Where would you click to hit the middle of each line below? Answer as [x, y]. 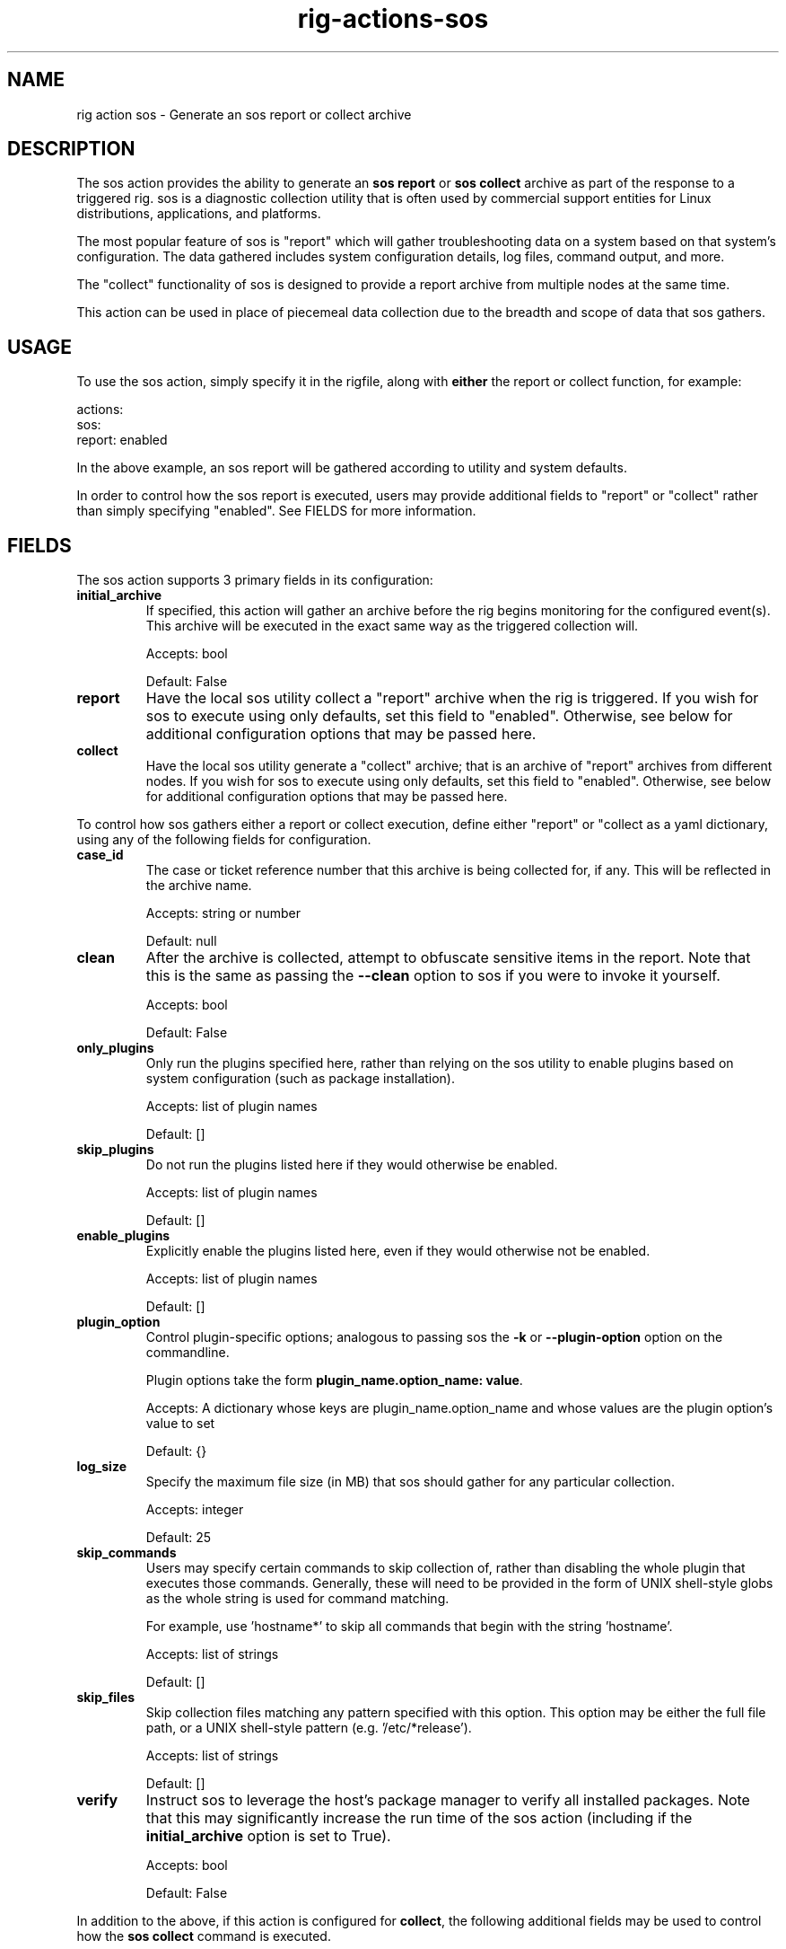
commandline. [188, 1353]
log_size [101, 1467]
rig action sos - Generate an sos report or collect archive [244, 114]
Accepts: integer [195, 1510]
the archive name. [199, 886]
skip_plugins [115, 1150]
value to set [180, 1424]
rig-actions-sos [393, 19]
